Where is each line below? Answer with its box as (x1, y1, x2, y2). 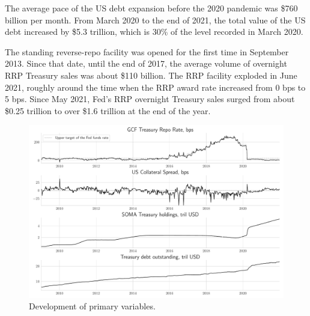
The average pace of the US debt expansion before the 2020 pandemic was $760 (5, 2, 298, 14)
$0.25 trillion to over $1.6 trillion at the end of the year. (5, 104, 211, 117)
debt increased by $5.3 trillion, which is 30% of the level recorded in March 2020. (5, 25, 303, 38)
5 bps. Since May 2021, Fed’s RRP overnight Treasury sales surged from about (5, 93, 295, 105)
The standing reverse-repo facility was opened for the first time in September (5, 45, 289, 58)
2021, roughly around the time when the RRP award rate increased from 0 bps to (5, 81, 306, 93)
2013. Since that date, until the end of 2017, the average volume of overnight (5, 57, 287, 70)
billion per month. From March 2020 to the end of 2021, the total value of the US (5, 13, 306, 26)
